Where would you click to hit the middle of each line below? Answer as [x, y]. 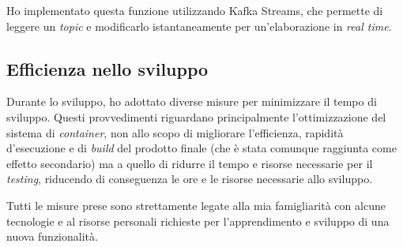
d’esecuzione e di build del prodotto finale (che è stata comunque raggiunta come [201, 148]
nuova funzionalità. [52, 236]
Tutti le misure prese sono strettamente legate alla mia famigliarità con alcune [196, 205]
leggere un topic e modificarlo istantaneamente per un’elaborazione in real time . [199, 26]
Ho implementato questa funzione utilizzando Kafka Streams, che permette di [195, 10]
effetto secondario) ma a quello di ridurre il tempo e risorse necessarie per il [190, 163]
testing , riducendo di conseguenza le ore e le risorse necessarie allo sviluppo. [190, 179]
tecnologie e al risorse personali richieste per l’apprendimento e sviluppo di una [198, 221]
